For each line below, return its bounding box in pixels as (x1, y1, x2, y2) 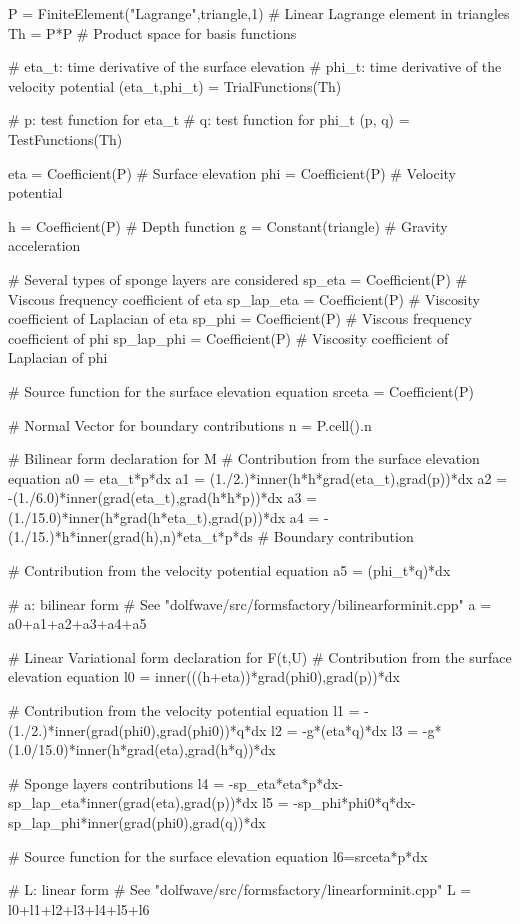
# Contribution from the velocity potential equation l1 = (8, 700, 360, 721)
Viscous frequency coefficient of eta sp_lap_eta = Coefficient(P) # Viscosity (8, 288, 480, 309)
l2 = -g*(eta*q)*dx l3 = (271, 719, 419, 740)
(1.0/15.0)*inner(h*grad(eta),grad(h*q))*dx (8, 739, 276, 760)
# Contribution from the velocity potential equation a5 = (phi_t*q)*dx (8, 560, 451, 581)
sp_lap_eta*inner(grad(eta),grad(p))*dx (8, 792, 258, 813)
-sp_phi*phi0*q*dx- (293, 792, 416, 813)
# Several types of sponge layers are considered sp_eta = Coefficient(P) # (8, 268, 468, 289)
